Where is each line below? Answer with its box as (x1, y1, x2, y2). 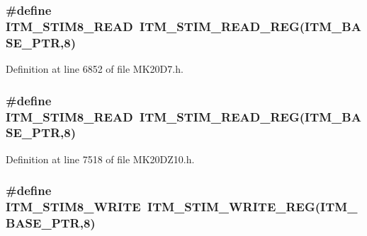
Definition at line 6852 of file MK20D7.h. (6, 61, 183, 76)
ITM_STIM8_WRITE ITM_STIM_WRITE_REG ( (6, 198, 321, 216)
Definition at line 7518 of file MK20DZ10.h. (6, 151, 195, 166)
